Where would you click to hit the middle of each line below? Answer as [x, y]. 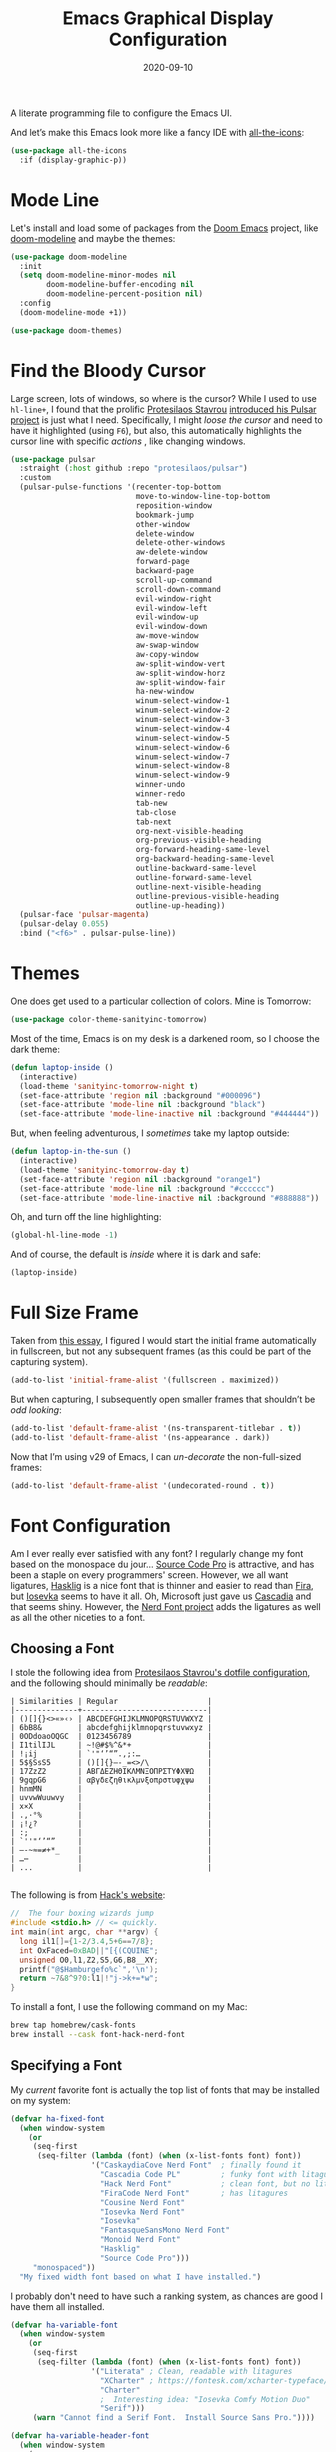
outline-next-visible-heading [198, 887]
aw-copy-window [167, 654]
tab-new [151, 803]
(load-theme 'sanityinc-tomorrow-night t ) [109, 1086]
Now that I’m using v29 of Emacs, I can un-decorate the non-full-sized [156, 1456]
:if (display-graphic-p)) [73, 160]
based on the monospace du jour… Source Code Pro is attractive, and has [162, 1564]
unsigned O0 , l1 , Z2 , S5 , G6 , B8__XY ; [89, 1960]
